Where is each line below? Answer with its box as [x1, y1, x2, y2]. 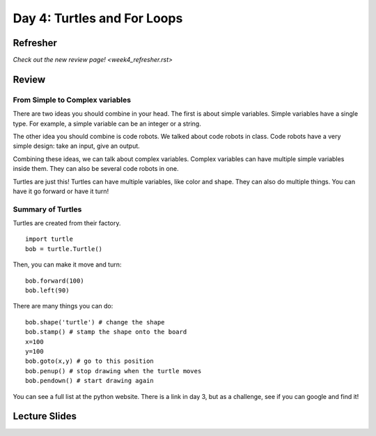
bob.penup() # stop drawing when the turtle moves [25, 367, 202, 375]
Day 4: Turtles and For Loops [13, 10, 183, 26]
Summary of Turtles [13, 204, 82, 214]
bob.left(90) [25, 287, 70, 294]
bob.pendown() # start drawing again [25, 377, 155, 385]
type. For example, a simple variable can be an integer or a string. [13, 119, 201, 128]
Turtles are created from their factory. [13, 219, 121, 227]
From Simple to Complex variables [13, 95, 132, 105]
